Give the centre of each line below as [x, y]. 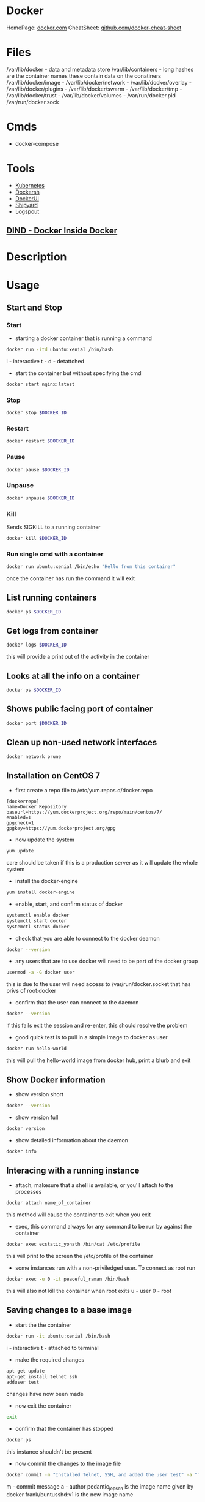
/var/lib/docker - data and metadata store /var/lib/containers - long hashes [100, 69]
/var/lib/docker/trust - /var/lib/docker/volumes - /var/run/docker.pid [91, 95]
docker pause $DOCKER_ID [38, 469]
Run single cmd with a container [55, 554]
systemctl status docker [38, 927]
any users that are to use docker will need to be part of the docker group [106, 961]
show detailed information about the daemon [71, 1140]
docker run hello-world [37, 1049]
